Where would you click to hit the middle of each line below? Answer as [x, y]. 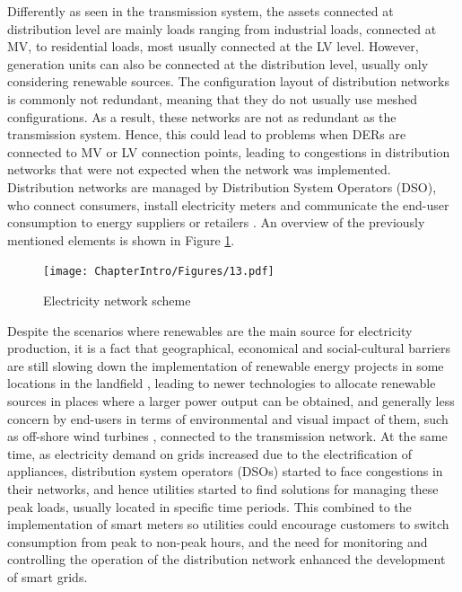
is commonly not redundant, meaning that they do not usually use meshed [212, 98]
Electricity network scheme [117, 300]
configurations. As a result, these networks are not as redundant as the [202, 116]
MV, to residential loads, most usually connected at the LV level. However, [213, 46]
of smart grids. [48, 576]
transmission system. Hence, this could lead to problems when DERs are [207, 134]
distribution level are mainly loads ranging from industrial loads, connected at [222, 28]
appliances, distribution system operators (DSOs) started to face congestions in [225, 471]
